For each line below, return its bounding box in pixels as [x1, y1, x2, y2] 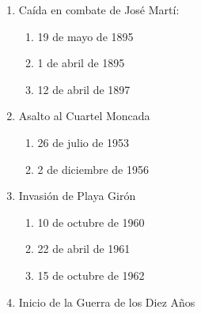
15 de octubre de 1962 [37, 266, 145, 283]
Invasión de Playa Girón [18, 187, 136, 204]
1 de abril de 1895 [37, 55, 125, 71]
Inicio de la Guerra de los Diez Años [18, 293, 195, 310]
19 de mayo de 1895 [37, 28, 134, 44]
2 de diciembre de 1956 [37, 160, 149, 177]
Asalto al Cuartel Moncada [18, 107, 150, 124]
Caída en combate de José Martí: [18, 2, 180, 17]
